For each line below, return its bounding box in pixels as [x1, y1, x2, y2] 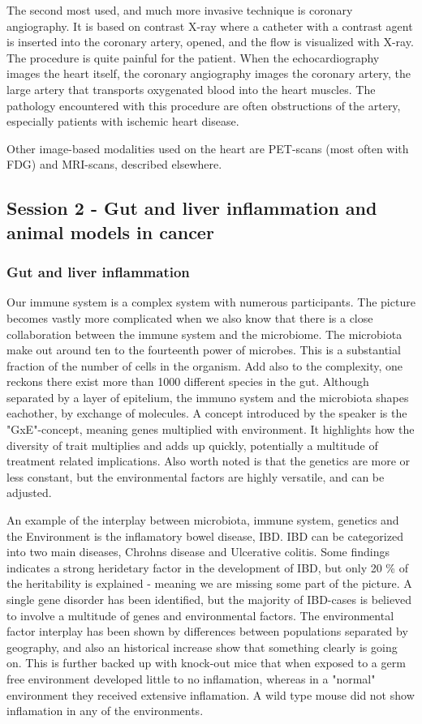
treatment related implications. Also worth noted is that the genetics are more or [6, 452, 411, 469]
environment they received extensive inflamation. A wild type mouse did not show [6, 686, 415, 703]
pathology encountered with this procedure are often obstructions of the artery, [6, 96, 401, 114]
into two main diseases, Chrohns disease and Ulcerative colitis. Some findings [6, 543, 390, 560]
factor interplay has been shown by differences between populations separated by [6, 623, 408, 640]
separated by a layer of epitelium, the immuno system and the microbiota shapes [6, 388, 409, 405]
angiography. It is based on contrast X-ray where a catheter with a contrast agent [6, 17, 413, 34]
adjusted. [6, 484, 52, 501]
